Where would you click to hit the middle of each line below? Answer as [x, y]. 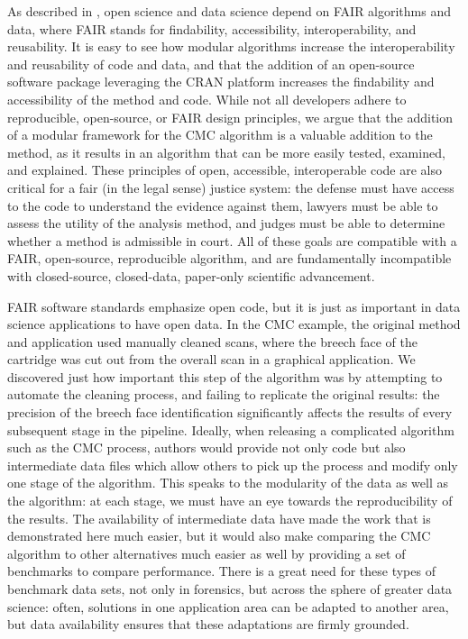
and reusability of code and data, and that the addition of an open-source [211, 64]
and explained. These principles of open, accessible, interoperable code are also [225, 170]
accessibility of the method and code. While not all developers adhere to [207, 99]
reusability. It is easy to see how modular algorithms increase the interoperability [231, 46]
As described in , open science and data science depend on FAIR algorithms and [229, 11]
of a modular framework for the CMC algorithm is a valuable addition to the [220, 135]
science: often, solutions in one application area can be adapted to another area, [228, 606]
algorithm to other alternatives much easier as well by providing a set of [206, 553]
